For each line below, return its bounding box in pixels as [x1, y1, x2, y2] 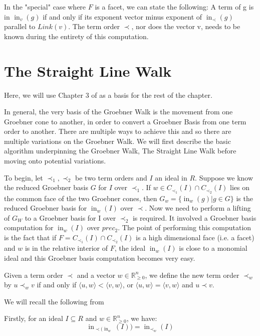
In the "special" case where [4, 2, 86, 12]
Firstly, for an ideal [4, 313, 63, 323]
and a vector [77, 269, 115, 280]
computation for [4, 222, 54, 233]
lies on [230, 182, 250, 193]
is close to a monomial [179, 243, 247, 253]
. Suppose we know [195, 172, 253, 183]
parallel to [4, 21, 36, 32]
